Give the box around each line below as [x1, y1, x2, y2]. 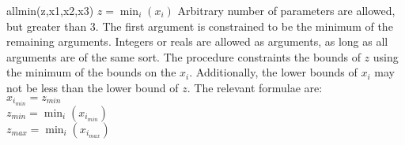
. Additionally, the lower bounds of [189, 64, 358, 80]
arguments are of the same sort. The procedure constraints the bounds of [6, 48, 361, 65]
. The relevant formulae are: [187, 79, 323, 95]
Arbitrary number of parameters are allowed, [177, 2, 396, 18]
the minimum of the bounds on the [6, 64, 176, 80]
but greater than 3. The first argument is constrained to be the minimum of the [6, 17, 393, 34]
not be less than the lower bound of [6, 79, 179, 95]
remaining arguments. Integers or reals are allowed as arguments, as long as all [6, 33, 388, 50]
